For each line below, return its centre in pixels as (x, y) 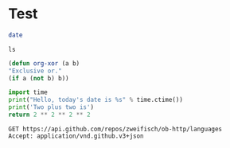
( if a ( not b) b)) (39, 78)
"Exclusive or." (35, 71)
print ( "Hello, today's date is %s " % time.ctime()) (96, 100)
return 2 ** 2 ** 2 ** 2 (49, 115)
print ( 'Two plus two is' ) (51, 107)
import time (28, 92)
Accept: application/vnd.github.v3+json (76, 136)
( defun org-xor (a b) (44, 63)
